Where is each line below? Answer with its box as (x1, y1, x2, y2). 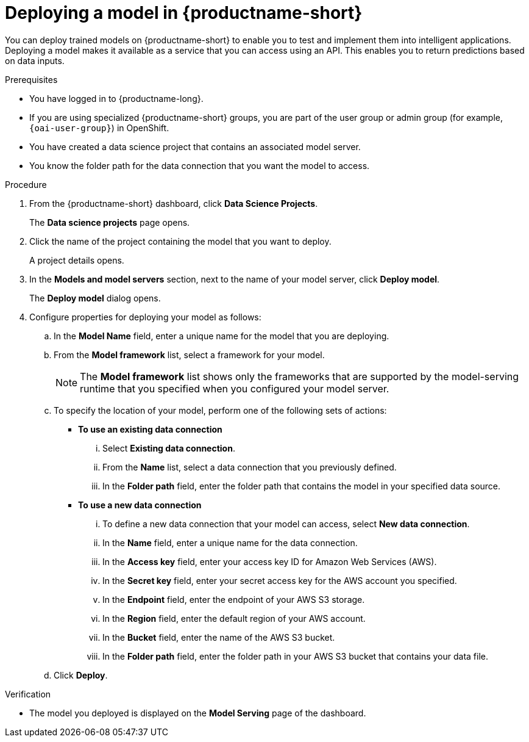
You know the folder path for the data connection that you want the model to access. (29, 160, 370, 171)
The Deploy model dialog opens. (29, 292, 161, 303)
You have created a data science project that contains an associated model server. (29, 141, 361, 152)
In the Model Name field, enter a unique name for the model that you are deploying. (54, 330, 389, 341)
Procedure (5, 179, 47, 190)
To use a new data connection (78, 499, 202, 510)
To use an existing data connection (78, 423, 222, 434)
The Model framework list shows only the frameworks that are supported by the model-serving (80, 370, 519, 383)
